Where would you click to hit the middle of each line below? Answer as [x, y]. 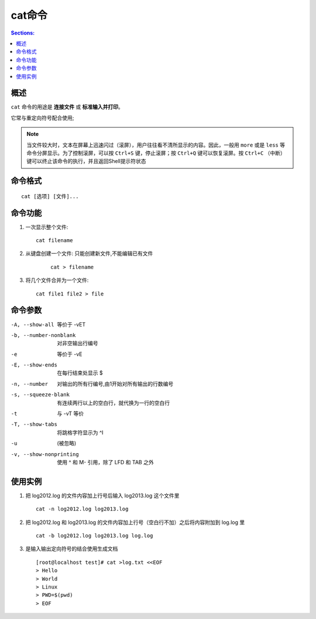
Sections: [23, 33]
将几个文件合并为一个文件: [57, 280]
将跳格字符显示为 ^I [80, 432]
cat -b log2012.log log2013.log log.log [95, 536]
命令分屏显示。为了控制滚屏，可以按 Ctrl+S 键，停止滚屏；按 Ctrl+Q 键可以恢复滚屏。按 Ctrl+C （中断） [156, 153]
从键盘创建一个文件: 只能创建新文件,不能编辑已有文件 [89, 254]
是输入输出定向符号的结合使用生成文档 [72, 549]
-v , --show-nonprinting [45, 454]
